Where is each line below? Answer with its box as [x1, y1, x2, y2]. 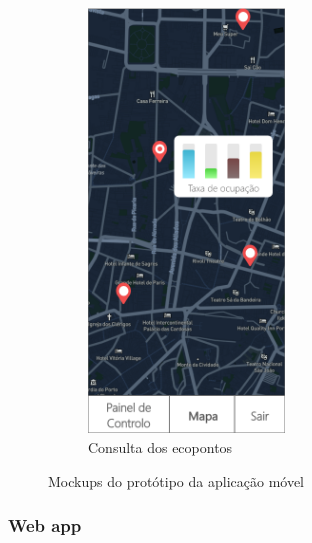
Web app [8, 513, 82, 538]
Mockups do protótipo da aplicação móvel [48, 470, 305, 491]
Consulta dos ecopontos [88, 436, 233, 457]
